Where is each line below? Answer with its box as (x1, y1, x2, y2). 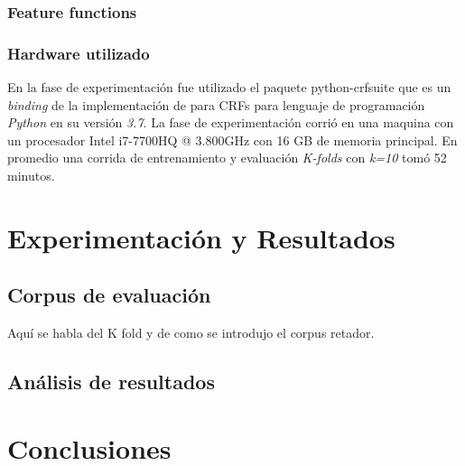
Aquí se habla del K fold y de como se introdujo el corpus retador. (7, 323, 375, 342)
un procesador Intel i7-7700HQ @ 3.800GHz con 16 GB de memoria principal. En (7, 130, 458, 149)
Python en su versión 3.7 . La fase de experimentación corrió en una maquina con (7, 113, 454, 132)
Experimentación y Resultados (7, 219, 395, 256)
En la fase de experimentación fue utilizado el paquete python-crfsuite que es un (7, 78, 451, 97)
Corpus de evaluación (7, 281, 211, 309)
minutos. (7, 166, 55, 185)
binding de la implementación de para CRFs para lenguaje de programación (7, 95, 425, 114)
